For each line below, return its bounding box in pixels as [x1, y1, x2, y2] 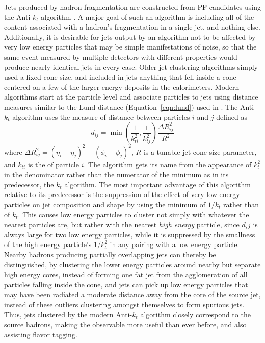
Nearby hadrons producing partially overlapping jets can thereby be [4, 249, 216, 259]
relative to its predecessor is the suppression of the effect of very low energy [4, 189, 240, 200]
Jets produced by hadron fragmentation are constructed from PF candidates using [4, 2, 261, 12]
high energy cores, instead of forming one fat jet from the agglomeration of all [4, 269, 248, 280]
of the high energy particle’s [4, 239, 92, 250]
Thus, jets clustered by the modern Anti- [4, 309, 132, 320]
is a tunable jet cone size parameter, [143, 146, 257, 157]
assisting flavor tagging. [4, 329, 77, 339]
